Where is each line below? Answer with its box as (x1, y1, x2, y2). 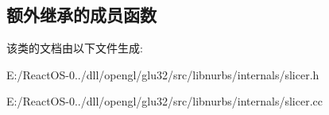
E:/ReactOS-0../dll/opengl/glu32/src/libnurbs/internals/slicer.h (6, 66, 319, 82)
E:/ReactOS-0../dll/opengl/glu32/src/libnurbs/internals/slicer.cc (6, 93, 323, 109)
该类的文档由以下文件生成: (6, 40, 143, 56)
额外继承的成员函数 (6, 2, 157, 27)
